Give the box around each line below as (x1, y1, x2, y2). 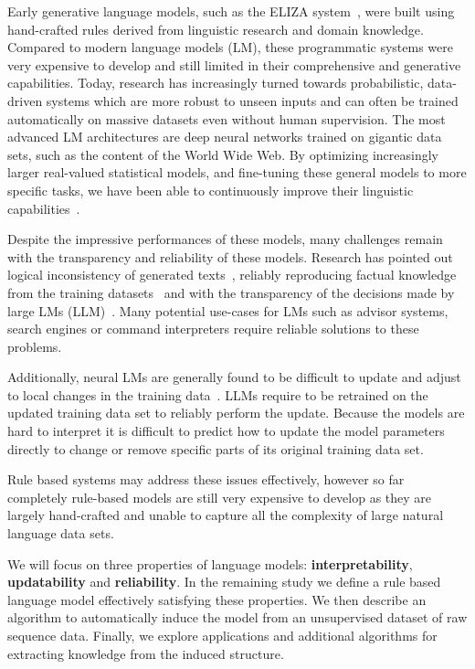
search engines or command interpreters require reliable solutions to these (7, 319, 419, 338)
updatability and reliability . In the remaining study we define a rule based (7, 572, 441, 591)
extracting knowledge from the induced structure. (7, 643, 284, 663)
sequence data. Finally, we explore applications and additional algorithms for (7, 626, 438, 644)
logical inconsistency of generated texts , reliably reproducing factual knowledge (7, 265, 457, 284)
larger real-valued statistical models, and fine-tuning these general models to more (7, 163, 467, 182)
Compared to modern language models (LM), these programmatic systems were (7, 37, 453, 57)
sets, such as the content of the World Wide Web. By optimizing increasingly (7, 144, 438, 164)
